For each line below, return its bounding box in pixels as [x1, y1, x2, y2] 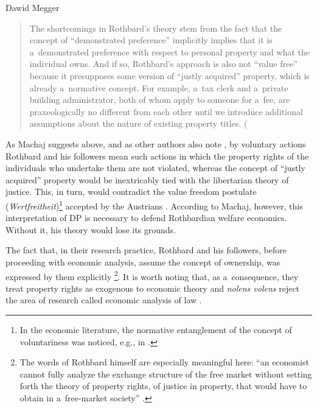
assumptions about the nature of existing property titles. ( [29, 117, 248, 130]
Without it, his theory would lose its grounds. [5, 223, 176, 236]
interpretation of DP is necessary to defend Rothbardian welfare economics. [5, 211, 287, 224]
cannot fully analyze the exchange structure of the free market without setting [19, 367, 312, 380]
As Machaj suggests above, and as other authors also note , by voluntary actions [5, 137, 306, 150]
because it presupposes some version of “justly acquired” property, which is [29, 69, 310, 82]
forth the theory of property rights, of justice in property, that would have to [19, 379, 307, 392]
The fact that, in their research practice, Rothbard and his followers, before [5, 244, 287, 256]
